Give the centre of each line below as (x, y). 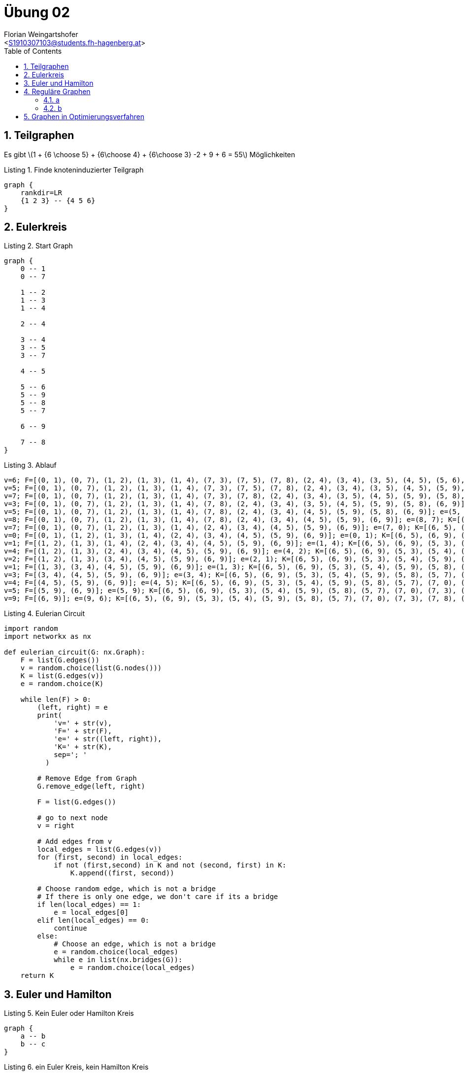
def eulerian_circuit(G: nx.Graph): (75, 652)
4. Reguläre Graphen (57, 91)
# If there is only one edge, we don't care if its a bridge (158, 897)
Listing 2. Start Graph (38, 246)
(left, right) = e (72, 708)
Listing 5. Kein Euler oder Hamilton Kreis (69, 1013)
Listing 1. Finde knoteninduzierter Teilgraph (74, 170)
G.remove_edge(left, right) (91, 786)
